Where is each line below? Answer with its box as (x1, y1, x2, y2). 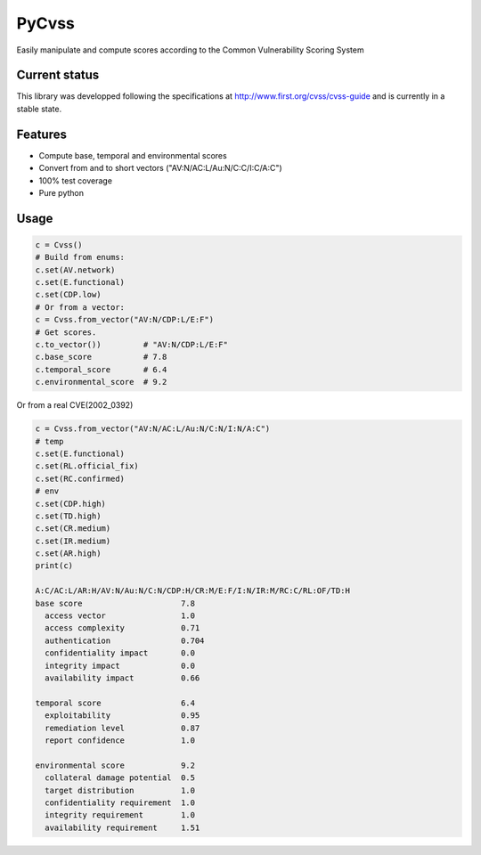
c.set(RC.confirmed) (35, 473, 125, 484)
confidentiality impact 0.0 (45, 648, 196, 658)
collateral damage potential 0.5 (45, 773, 196, 783)
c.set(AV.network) (35, 265, 116, 275)
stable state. (16, 103, 62, 114)
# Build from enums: (35, 252, 125, 263)
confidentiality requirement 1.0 (45, 797, 196, 808)
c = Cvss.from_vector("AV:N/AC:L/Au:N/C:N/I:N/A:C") (35, 424, 271, 434)
